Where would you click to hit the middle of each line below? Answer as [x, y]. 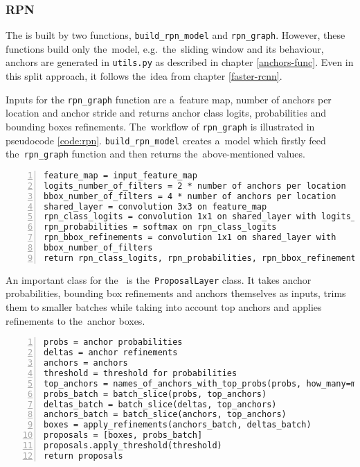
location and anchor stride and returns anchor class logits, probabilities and [166, 113]
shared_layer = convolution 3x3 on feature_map [155, 206]
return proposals [83, 456]
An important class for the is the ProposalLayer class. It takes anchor [159, 279]
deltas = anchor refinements [111, 353]
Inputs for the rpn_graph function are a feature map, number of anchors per [169, 99]
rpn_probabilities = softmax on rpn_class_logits [160, 227]
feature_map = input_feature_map [120, 175]
